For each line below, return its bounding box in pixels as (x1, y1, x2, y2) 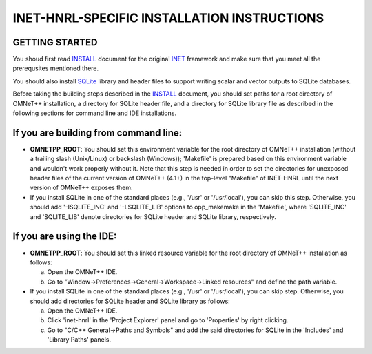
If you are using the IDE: (12, 231, 117, 242)
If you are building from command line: (12, 127, 183, 138)
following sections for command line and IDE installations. (12, 109, 177, 117)
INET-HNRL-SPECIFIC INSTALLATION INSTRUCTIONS (12, 10, 324, 25)
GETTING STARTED (12, 37, 98, 48)
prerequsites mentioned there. (12, 64, 99, 72)
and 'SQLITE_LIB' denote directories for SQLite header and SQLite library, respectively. (30, 212, 277, 220)
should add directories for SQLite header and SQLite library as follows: (30, 297, 230, 305)
